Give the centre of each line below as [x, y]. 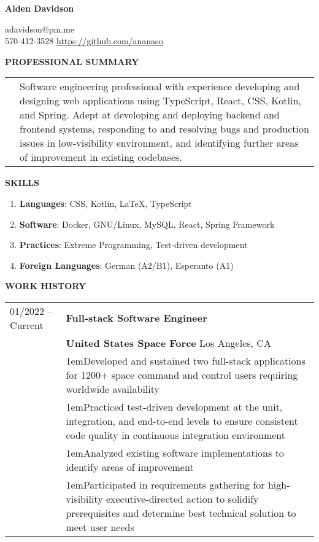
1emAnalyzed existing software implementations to [175, 452]
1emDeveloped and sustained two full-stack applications [186, 360]
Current [27, 325]
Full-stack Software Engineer [136, 318]
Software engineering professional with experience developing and [160, 87]
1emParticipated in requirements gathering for [165, 484]
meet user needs [100, 527]
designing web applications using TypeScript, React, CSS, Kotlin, [160, 101]
